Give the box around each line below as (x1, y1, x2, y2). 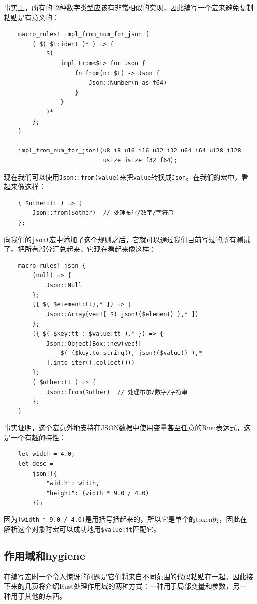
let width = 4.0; (18, 451, 75, 458)
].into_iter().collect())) (46, 359, 135, 366)
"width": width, (46, 480, 100, 487)
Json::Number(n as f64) (88, 79, 167, 87)
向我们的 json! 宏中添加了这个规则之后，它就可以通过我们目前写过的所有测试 (4, 234, 250, 244)
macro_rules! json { (18, 262, 86, 269)
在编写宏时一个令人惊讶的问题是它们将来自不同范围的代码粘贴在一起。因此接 (4, 571, 253, 581)
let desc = (18, 460, 54, 468)
